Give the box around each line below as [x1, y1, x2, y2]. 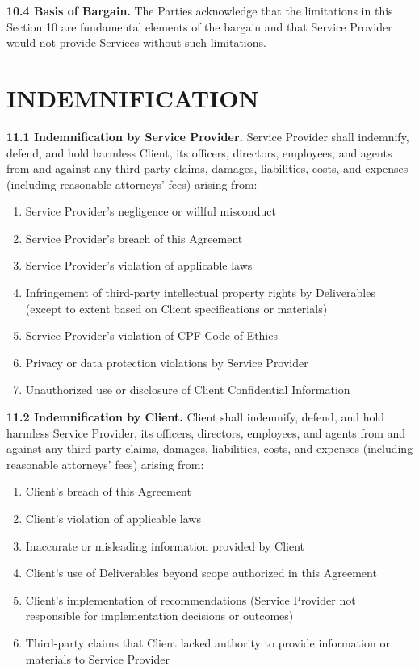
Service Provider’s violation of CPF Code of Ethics [25, 327, 278, 344]
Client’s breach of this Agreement [25, 483, 191, 500]
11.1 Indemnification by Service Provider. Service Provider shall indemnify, [6, 128, 409, 144]
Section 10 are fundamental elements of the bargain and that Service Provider [6, 18, 392, 35]
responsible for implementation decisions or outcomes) [25, 607, 294, 624]
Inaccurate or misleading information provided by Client [25, 537, 305, 554]
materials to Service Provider [25, 650, 170, 667]
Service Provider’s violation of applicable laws [25, 257, 253, 274]
